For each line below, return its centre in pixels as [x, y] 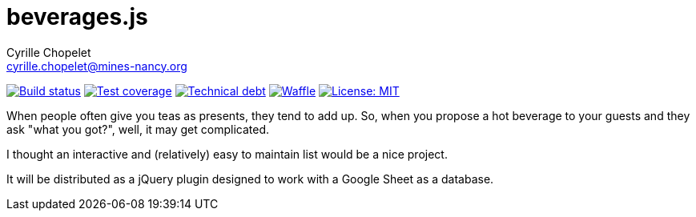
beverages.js [77, 17]
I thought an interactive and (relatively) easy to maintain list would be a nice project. [227, 154]
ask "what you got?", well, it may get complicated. [138, 129]
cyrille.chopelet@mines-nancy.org [97, 66]
